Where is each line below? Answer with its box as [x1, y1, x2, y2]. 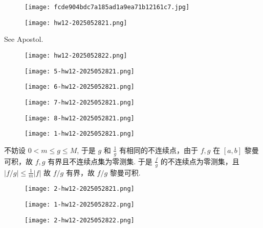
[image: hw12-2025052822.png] [25, 52, 127, 59]
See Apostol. [4, 34, 43, 44]
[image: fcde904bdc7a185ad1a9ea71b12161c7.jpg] [25, 4, 190, 11]
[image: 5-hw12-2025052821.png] [25, 67, 135, 75]
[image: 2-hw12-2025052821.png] [25, 185, 135, 193]
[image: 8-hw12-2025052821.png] [25, 114, 135, 122]
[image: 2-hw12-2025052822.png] [25, 216, 135, 224]
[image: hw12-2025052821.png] [25, 19, 127, 27]
